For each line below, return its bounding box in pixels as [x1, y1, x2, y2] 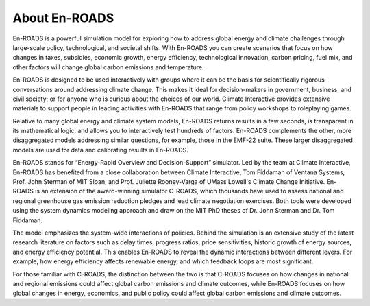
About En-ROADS [12, 10, 114, 25]
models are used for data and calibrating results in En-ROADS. [12, 145, 188, 154]
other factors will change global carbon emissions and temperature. [12, 62, 204, 71]
